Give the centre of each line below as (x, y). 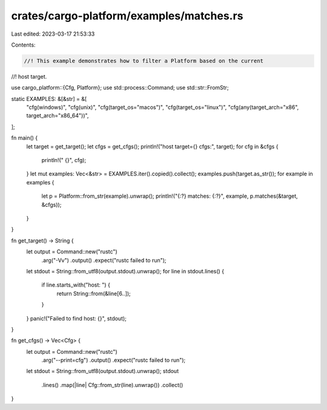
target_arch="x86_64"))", (58, 116)
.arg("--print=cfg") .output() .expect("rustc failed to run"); (114, 360)
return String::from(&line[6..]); (94, 293)
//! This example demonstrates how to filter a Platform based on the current (144, 61)
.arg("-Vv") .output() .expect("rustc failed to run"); (104, 260)
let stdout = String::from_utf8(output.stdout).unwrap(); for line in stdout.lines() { (125, 271)
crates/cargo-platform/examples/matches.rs (127, 16)
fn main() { (25, 138)
